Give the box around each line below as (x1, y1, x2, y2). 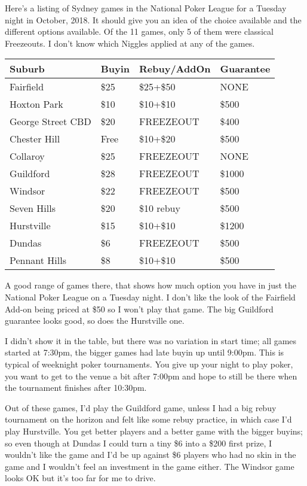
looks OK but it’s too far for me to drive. (5, 472, 156, 484)
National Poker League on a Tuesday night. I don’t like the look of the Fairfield (5, 290, 296, 303)
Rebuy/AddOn (139, 62, 211, 76)
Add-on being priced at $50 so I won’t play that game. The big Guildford (5, 302, 274, 315)
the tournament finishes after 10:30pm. (5, 381, 147, 394)
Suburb (10, 62, 45, 76)
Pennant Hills (10, 253, 66, 268)
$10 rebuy (139, 201, 180, 215)
